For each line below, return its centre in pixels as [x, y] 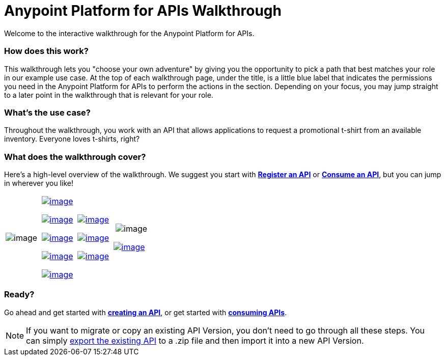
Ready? [19, 295]
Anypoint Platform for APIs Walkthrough [143, 11]
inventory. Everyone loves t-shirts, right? [72, 139]
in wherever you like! [39, 183]
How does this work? [46, 51]
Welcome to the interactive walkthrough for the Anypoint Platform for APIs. [129, 33]
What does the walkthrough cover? [75, 157]
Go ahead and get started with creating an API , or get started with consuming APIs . [146, 312]
